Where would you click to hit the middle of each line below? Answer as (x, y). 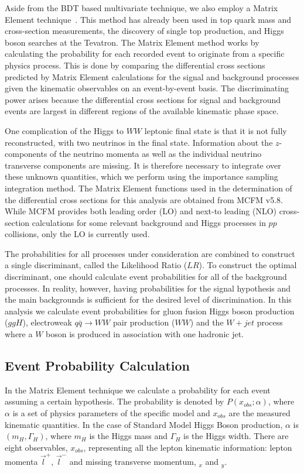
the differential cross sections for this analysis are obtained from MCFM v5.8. (144, 199)
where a (19, 334)
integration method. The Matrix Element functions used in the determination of (148, 188)
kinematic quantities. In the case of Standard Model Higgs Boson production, (144, 424)
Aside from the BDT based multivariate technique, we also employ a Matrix (141, 8)
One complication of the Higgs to (64, 130)
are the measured (259, 413)
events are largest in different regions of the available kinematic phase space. (142, 111)
